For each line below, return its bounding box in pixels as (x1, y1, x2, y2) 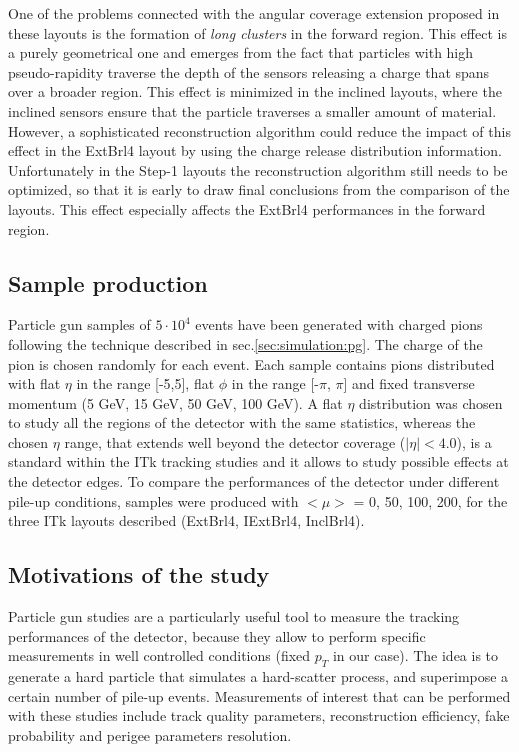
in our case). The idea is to (332, 645, 499, 666)
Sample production (8, 267, 208, 298)
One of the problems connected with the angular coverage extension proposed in (8, 3, 500, 23)
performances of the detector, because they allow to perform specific (8, 625, 426, 646)
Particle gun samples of (8, 314, 151, 335)
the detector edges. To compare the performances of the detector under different (8, 471, 500, 492)
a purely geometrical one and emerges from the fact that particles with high (8, 42, 474, 63)
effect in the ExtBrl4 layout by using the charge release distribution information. (8, 140, 502, 161)
